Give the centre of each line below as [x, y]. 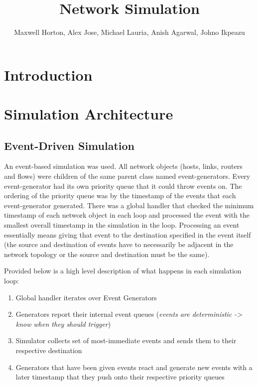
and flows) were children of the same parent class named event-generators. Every [127, 176]
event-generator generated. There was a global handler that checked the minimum [129, 205]
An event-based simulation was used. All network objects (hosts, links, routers [123, 166]
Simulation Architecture [89, 114]
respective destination [49, 350]
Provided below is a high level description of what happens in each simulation [123, 271]
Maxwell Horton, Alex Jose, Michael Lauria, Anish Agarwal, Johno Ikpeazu [129, 32]
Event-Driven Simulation [69, 145]
